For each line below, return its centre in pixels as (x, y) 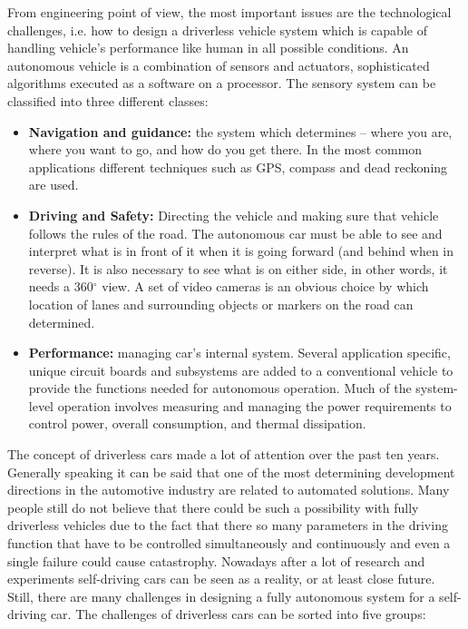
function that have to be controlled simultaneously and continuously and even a (229, 543)
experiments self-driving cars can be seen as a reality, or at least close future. (221, 579)
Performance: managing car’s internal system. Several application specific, (239, 353)
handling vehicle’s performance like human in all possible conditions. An (208, 48)
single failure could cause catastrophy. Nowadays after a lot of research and (216, 560)
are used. (54, 185)
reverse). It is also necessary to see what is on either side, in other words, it (238, 268)
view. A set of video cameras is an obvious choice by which (265, 286)
